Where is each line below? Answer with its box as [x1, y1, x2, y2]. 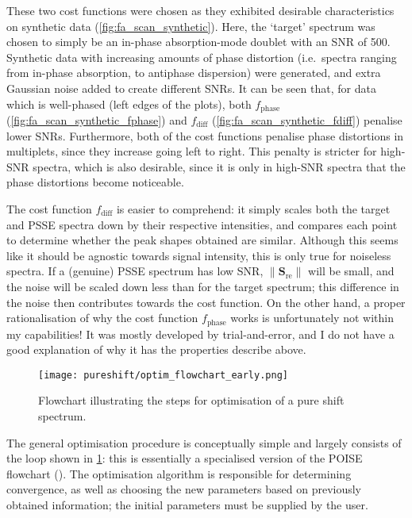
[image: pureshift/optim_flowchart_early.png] [38, 369, 288, 381]
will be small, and [308, 263, 395, 279]
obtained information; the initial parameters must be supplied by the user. [6, 497, 368, 512]
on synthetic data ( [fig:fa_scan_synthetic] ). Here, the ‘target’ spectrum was [6, 17, 375, 34]
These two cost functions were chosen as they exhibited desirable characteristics [6, 2, 395, 18]
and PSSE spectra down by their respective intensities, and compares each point [6, 216, 398, 232]
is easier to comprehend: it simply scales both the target [116, 200, 391, 217]
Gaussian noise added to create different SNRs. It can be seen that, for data [6, 79, 376, 96]
